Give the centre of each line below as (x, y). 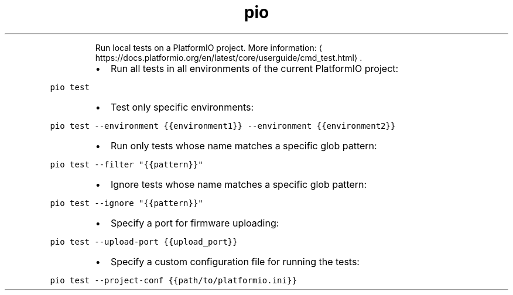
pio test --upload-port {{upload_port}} (144, 241)
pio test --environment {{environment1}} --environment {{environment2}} (223, 126)
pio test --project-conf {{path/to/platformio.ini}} (173, 280)
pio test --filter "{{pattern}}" (126, 164)
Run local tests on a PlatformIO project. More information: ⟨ (209, 47)
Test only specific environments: (182, 107)
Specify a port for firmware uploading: (195, 223)
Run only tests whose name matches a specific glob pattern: (244, 145)
